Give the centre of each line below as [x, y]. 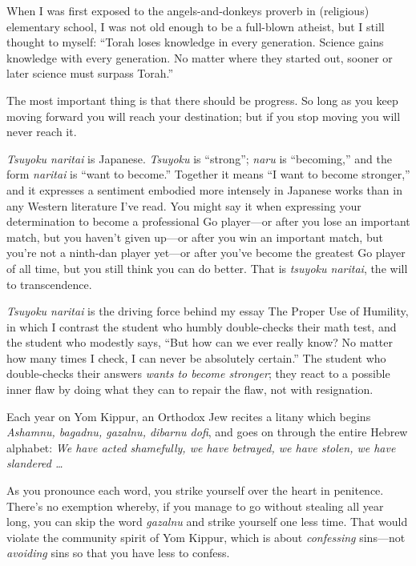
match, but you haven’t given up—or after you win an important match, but [195, 237]
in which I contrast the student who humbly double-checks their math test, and [202, 326]
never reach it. [42, 132]
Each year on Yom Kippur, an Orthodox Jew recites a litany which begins [189, 416]
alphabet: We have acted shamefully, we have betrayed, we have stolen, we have [201, 447]
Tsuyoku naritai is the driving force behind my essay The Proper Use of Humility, [208, 311]
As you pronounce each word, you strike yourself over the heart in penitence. [195, 490]
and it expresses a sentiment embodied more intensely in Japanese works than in [204, 189]
